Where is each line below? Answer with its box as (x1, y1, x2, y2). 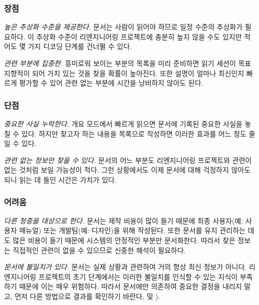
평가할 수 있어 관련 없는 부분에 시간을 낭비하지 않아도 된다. (19, 77, 203, 88)
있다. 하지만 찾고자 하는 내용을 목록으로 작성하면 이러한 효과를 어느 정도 (21, 128, 246, 138)
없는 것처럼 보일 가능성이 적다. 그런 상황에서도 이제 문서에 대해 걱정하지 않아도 (4, 164, 251, 175)
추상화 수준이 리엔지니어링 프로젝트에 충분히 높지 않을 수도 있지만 (36, 31, 242, 41)
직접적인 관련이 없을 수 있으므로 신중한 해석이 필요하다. (12, 244, 186, 255)
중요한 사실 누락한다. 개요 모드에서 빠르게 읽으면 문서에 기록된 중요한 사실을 (4, 118, 242, 128)
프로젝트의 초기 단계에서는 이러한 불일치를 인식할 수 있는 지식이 (38, 271, 237, 281)
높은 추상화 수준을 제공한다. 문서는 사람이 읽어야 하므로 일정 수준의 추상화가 (4, 21, 243, 32)
